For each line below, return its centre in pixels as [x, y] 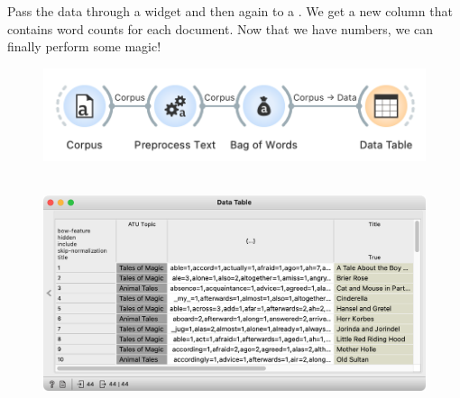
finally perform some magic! [84, 46]
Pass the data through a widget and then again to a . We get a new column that [230, 11]
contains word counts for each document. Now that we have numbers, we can [221, 28]
